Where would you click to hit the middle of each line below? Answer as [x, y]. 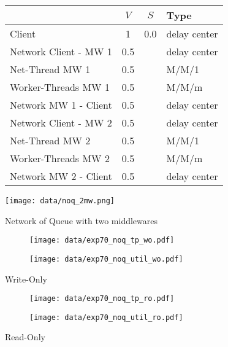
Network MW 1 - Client [61, 105]
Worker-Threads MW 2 [60, 158]
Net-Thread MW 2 [50, 140]
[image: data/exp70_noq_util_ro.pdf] [106, 317]
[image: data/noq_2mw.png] [60, 201]
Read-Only [25, 337]
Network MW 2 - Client [61, 176]
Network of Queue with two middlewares [82, 220]
